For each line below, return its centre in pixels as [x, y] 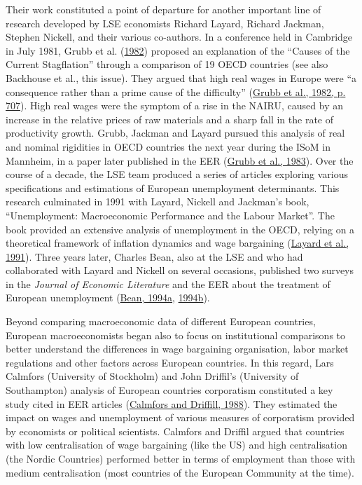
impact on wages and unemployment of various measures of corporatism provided [180, 417]
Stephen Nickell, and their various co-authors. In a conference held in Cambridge [179, 37]
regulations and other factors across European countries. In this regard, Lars [170, 362]
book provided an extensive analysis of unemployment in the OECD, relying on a [180, 229]
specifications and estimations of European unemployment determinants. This [173, 187]
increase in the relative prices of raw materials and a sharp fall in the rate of [170, 119]
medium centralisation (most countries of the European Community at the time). [180, 472]
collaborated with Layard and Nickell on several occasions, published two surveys [180, 270]
